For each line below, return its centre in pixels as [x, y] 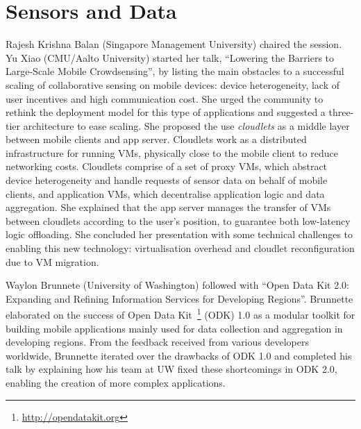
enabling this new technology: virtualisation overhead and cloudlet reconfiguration [180, 248]
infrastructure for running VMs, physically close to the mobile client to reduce [172, 152]
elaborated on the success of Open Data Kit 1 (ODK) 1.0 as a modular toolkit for [180, 314]
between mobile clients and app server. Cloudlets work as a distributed [156, 139]
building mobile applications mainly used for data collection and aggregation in [174, 328]
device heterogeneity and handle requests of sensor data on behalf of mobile [167, 180]
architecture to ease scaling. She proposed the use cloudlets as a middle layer [186, 125]
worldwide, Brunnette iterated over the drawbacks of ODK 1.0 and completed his [179, 355]
